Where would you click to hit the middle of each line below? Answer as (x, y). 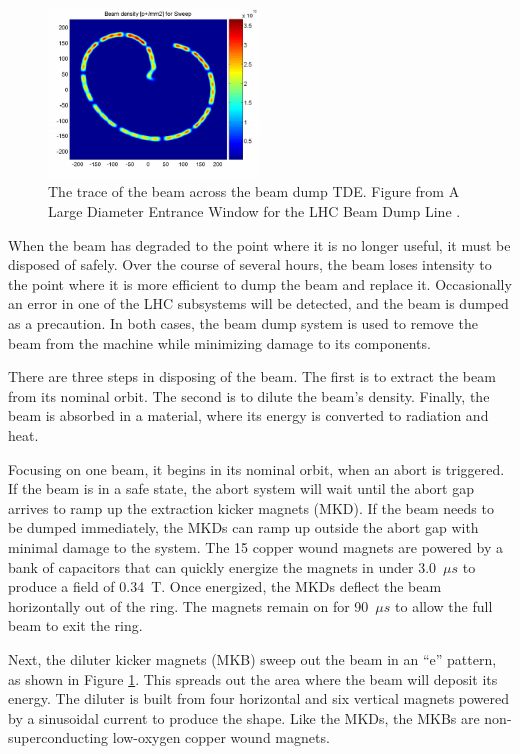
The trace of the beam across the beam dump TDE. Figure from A (254, 191)
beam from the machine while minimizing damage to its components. (219, 342)
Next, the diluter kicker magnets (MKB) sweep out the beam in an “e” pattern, (252, 658)
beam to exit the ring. (75, 625)
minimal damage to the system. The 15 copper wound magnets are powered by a (255, 546)
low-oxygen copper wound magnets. (221, 737)
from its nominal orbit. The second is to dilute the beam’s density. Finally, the (249, 395)
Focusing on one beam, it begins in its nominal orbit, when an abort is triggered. (256, 468)
